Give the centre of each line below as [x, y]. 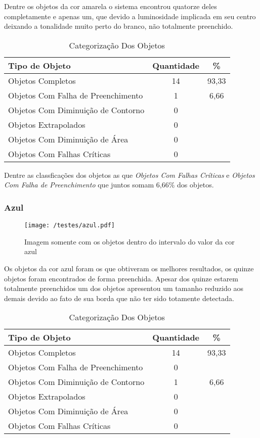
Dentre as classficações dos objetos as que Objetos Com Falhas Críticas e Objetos [129, 175]
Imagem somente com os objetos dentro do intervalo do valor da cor [129, 241]
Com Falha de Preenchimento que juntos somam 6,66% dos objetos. [109, 185]
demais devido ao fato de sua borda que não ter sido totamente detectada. [119, 298]
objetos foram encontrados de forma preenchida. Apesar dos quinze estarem [121, 278]
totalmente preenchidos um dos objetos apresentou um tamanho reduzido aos [124, 288]
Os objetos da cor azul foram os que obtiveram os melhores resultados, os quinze [129, 269]
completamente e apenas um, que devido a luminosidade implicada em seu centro [130, 16]
